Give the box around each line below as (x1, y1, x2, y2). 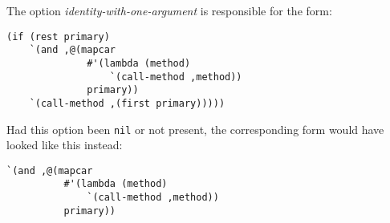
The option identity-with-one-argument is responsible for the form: (6, 2, 332, 18)
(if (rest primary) (6, 30, 110, 43)
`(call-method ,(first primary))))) (29, 97, 225, 109)
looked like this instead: (6, 136, 123, 153)
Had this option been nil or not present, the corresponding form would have (6, 120, 384, 137)
